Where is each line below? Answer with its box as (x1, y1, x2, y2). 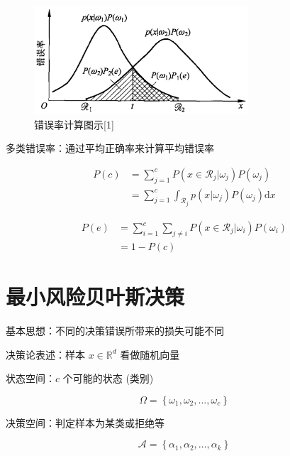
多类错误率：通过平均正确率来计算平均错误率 (6, 141, 214, 156)
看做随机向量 (120, 347, 180, 362)
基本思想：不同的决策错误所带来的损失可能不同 (6, 323, 224, 337)
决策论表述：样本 (6, 347, 85, 362)
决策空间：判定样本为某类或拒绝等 (6, 415, 164, 430)
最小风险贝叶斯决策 (6, 282, 185, 311)
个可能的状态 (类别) (62, 371, 154, 386)
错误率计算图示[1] (34, 116, 114, 131)
